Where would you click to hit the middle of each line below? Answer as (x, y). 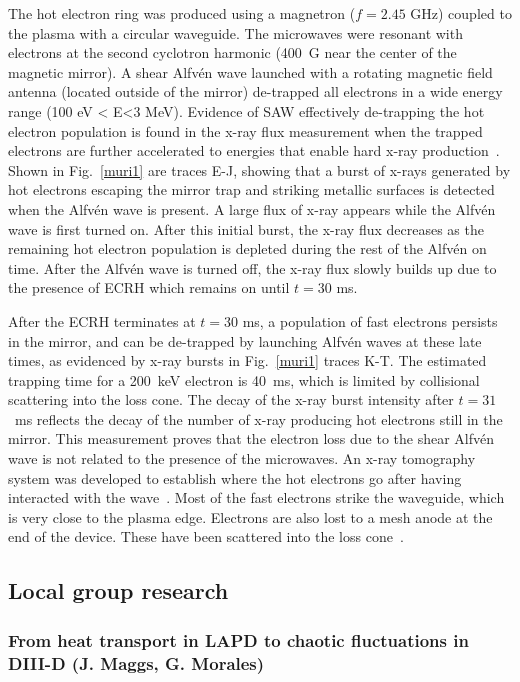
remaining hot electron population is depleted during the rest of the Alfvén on (247, 248)
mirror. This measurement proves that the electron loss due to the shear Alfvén (251, 438)
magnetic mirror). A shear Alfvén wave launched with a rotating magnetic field (250, 71)
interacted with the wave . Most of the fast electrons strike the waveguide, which (256, 497)
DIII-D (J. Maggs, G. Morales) (136, 662)
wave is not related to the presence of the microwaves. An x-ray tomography (242, 458)
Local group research (118, 590)
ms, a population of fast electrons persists (370, 320)
